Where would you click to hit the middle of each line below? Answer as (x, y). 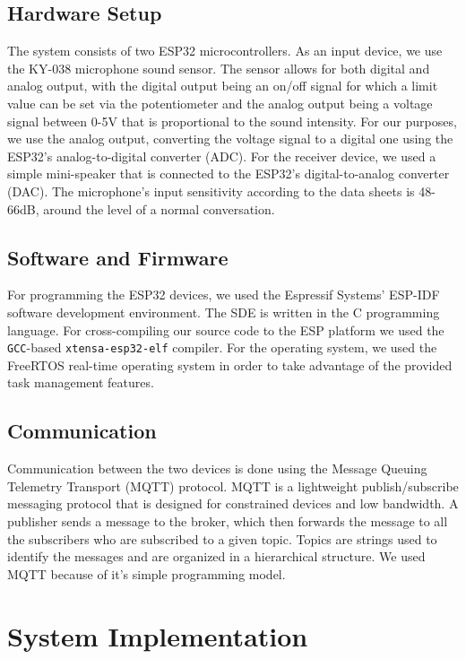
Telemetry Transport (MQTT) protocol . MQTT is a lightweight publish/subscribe (233, 486)
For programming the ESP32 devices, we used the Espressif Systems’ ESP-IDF (224, 295)
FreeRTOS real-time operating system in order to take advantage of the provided (230, 364)
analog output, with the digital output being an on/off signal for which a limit (223, 86)
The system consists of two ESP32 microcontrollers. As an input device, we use (225, 51)
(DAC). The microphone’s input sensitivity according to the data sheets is (211, 191)
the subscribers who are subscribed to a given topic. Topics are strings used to (222, 538)
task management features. (81, 382)
